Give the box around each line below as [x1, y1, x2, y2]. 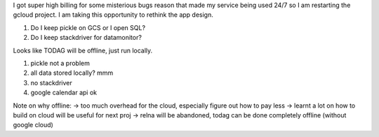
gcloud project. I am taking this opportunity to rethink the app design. [13, 10, 214, 19]
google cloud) [13, 121, 54, 129]
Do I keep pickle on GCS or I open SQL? [30, 23, 146, 31]
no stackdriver [30, 78, 73, 87]
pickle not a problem [30, 59, 91, 67]
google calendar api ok [30, 88, 98, 97]
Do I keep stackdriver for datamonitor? [30, 34, 142, 42]
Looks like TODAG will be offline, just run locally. [13, 46, 153, 55]
